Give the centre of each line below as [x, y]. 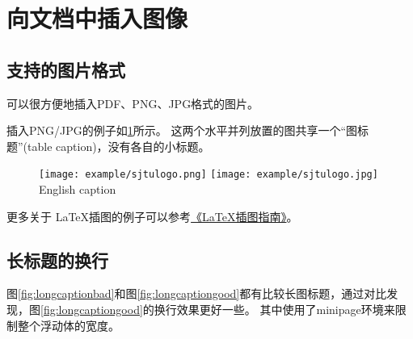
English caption [78, 189]
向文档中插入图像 [97, 18]
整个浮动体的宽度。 [68, 325]
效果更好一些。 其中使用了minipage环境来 [286, 309]
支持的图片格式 [66, 69]
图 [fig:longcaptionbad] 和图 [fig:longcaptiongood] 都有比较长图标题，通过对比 [197, 293]
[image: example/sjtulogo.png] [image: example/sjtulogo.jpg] [209, 175]
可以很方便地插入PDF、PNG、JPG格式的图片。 [133, 103]
